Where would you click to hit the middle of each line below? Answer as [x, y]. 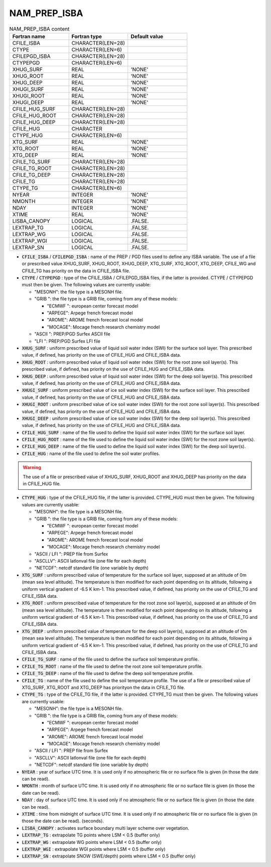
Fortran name [29, 36]
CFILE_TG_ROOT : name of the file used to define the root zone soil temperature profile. [112, 666]
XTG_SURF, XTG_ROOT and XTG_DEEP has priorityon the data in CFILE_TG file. [103, 687]
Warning [32, 468]
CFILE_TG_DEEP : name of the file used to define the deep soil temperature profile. [108, 674]
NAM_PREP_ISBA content [39, 29]
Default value [147, 36]
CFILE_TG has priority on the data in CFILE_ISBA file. [76, 271]
